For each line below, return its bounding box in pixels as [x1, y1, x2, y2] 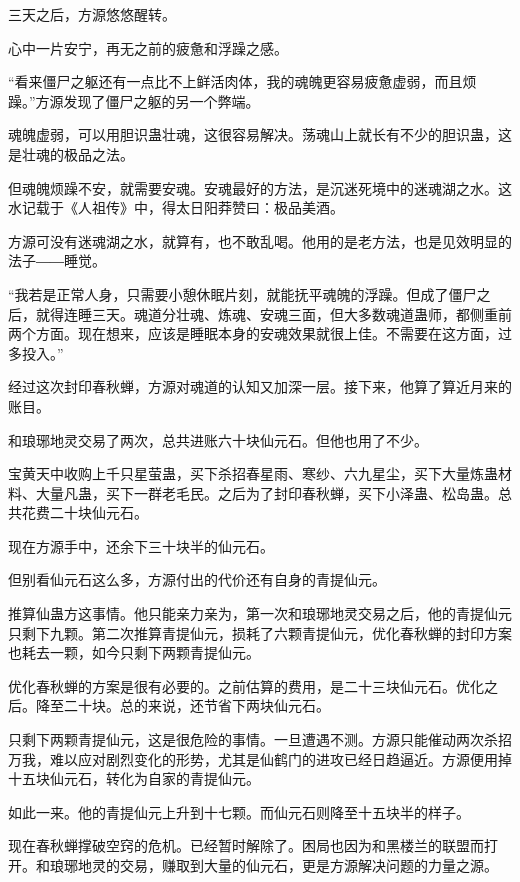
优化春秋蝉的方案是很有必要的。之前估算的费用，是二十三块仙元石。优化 [8, 675, 484, 696]
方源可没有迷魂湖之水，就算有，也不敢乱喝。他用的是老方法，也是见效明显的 [8, 230, 512, 251]
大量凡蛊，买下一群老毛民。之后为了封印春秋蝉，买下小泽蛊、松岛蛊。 [35, 482, 498, 503]
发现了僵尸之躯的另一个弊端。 [63, 90, 260, 111]
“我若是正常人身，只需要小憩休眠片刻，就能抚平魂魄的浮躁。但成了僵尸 [8, 283, 477, 304]
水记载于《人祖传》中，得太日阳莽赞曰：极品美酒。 [8, 197, 344, 218]
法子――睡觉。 [8, 250, 106, 271]
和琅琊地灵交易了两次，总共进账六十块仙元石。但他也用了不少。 [8, 429, 428, 450]
